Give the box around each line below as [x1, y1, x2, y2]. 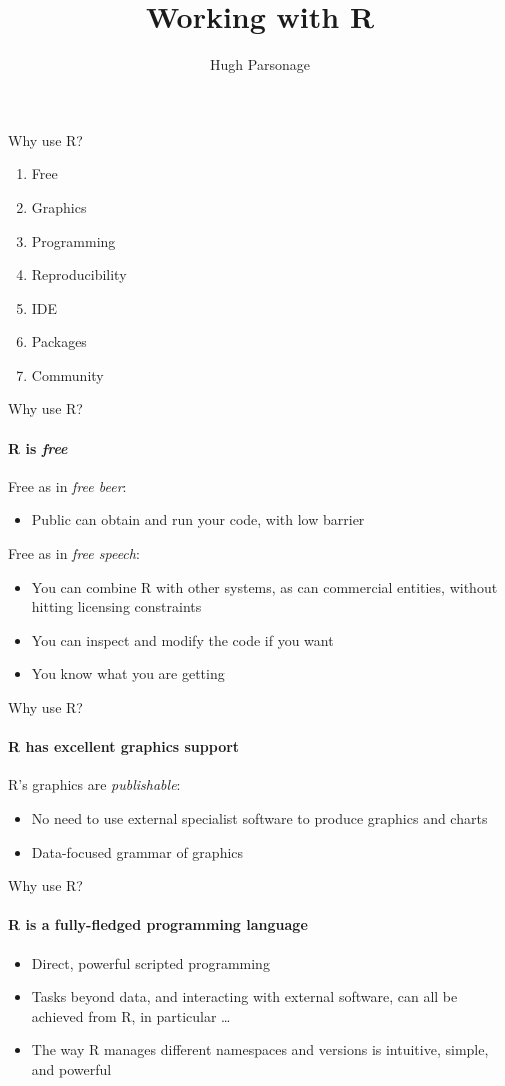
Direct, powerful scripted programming [31, 952, 270, 973]
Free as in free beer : [8, 475, 127, 496]
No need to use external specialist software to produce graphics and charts [31, 808, 488, 828]
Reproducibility [31, 264, 127, 285]
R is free [8, 437, 68, 458]
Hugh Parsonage [210, 54, 310, 75]
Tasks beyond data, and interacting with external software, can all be [31, 986, 458, 1007]
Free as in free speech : [8, 543, 140, 564]
